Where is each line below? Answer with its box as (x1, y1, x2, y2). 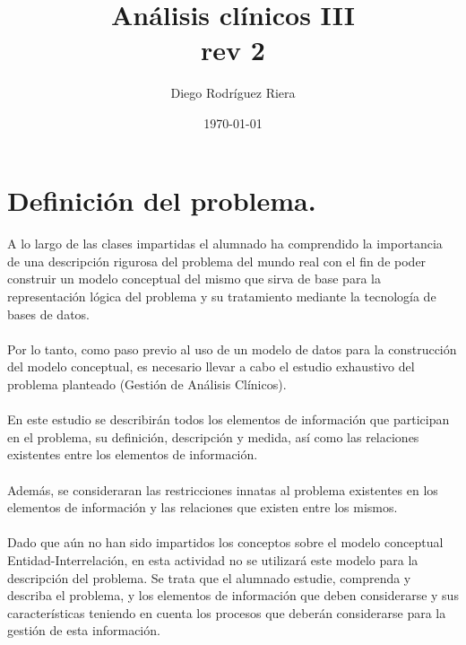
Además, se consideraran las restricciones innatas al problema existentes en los (7, 480, 438, 499)
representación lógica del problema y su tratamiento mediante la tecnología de (7, 287, 436, 306)
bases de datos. (7, 304, 90, 323)
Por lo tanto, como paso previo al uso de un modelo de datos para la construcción (7, 339, 457, 358)
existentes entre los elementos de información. (7, 445, 258, 464)
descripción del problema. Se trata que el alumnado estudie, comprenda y (7, 568, 411, 587)
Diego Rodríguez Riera (170, 83, 296, 102)
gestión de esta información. (7, 621, 160, 640)
